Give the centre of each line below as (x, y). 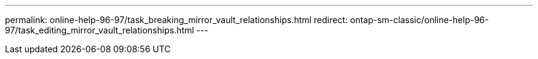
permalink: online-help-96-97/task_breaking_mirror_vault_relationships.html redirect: (177, 20)
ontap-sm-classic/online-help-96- (419, 20)
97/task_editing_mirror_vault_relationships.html (99, 30)
